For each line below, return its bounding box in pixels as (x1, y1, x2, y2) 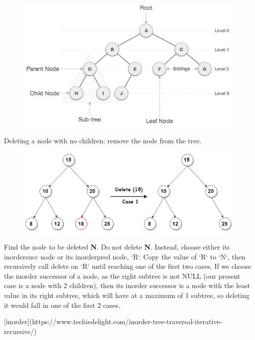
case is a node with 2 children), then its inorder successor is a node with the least (4, 280, 250, 291)
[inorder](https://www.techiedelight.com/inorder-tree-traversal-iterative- (4, 316, 222, 327)
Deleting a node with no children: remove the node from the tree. (4, 135, 202, 145)
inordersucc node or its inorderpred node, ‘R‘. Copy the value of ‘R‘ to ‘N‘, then (4, 251, 246, 261)
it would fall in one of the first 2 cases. (4, 299, 120, 310)
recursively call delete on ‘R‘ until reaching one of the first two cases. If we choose (4, 261, 252, 271)
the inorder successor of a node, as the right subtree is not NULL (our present (4, 270, 240, 281)
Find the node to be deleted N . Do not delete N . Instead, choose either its (4, 242, 230, 252)
